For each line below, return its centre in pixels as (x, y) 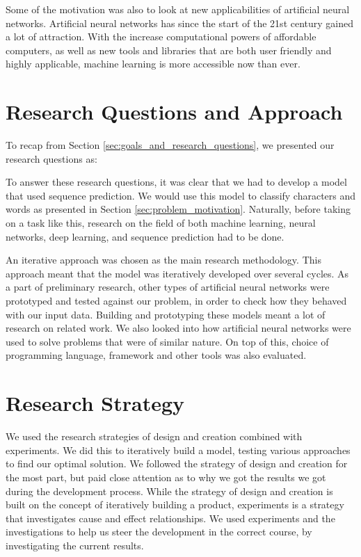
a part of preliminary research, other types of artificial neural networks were (168, 287)
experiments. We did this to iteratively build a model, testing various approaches (178, 450)
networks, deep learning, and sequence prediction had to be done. (145, 236)
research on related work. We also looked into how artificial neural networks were (178, 328)
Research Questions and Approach (174, 112)
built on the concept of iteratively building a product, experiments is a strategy (175, 504)
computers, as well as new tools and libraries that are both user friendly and (169, 50)
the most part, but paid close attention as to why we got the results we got (166, 477)
